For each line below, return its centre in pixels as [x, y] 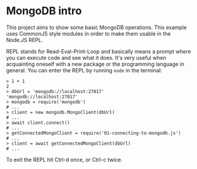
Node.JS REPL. [25, 40]
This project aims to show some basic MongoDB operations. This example [96, 27]
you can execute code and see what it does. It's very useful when [86, 58]
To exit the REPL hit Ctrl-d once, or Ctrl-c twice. [64, 160]
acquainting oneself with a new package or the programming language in [95, 64]
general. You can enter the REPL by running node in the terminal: [84, 70]
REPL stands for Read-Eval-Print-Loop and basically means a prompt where [98, 51]
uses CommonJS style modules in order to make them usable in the [88, 33]
